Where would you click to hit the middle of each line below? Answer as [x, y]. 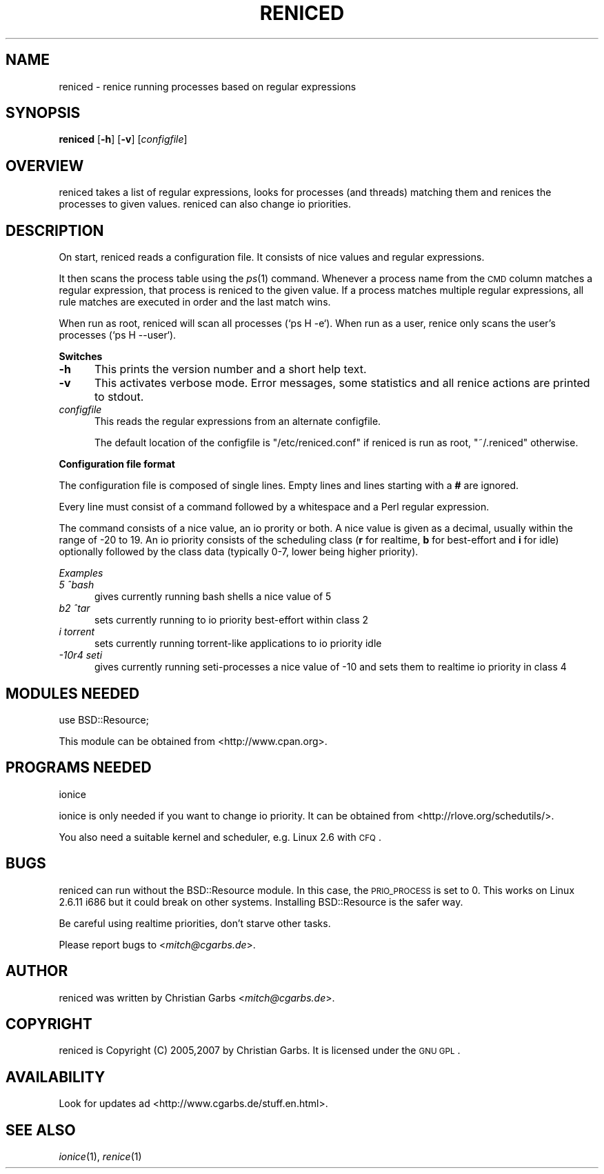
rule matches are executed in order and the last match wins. [195, 302]
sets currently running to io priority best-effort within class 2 [232, 620]
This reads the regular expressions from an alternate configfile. [238, 421]
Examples [81, 573]
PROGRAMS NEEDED [79, 768]
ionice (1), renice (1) [100, 1157]
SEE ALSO [41, 1130]
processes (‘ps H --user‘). [118, 335]
